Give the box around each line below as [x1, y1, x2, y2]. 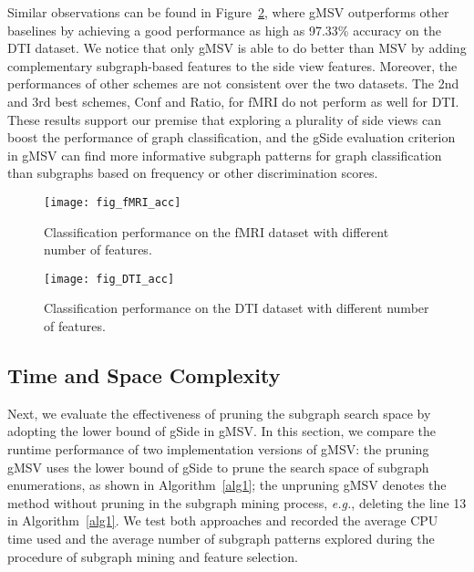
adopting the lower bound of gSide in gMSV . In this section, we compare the [7, 421, 437, 441]
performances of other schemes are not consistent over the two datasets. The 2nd [7, 74, 459, 93]
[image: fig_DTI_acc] [44, 272, 175, 286]
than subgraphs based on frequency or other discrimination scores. [7, 163, 378, 182]
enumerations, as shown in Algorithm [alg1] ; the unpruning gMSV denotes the [7, 475, 447, 494]
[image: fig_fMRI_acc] [44, 195, 181, 209]
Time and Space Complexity [7, 361, 281, 390]
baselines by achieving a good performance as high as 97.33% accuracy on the [7, 20, 442, 39]
